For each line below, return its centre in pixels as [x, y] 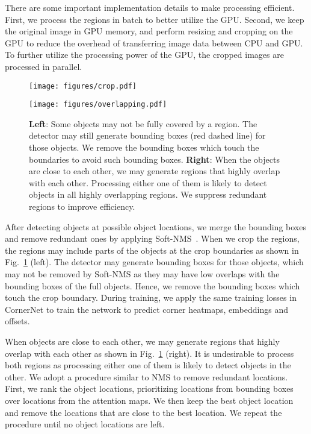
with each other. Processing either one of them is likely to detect [148, 182]
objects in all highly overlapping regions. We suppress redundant [148, 194]
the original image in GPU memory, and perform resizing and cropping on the [149, 31]
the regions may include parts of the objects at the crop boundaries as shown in [152, 250]
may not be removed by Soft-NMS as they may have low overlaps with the [142, 274]
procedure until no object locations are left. [85, 424]
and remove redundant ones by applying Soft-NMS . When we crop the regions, [152, 238]
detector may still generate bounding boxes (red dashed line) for [147, 135]
